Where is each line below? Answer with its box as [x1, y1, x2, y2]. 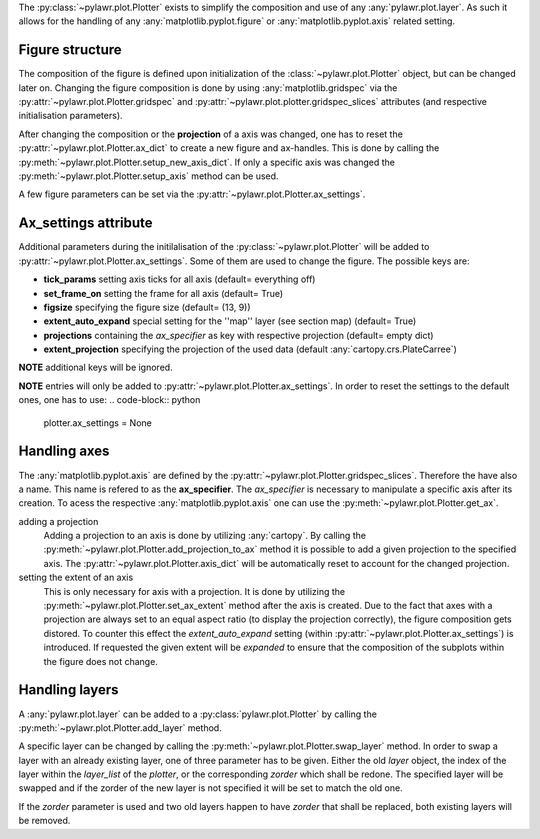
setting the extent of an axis [18, 571, 134, 584]
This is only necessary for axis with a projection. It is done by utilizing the [43, 585, 346, 597]
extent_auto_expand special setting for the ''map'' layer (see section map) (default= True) [43, 315, 417, 327]
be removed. [18, 815, 71, 827]
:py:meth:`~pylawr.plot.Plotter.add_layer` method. [18, 721, 222, 734]
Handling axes [18, 443, 110, 460]
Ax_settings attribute [18, 215, 154, 232]
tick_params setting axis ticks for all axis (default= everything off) [43, 273, 316, 285]
